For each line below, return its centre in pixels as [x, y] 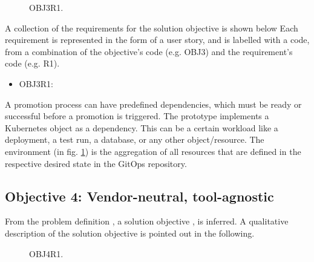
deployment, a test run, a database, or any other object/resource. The [135, 139]
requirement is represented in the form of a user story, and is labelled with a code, [157, 40]
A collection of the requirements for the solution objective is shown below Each [152, 28]
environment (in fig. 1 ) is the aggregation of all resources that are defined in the [153, 151]
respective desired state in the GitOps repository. [96, 163]
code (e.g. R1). [32, 63]
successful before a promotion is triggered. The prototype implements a [137, 116]
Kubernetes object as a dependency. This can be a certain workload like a [142, 127]
